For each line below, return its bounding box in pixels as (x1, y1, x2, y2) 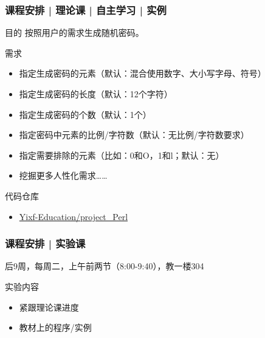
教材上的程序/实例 (19, 321, 92, 334)
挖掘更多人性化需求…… (19, 169, 108, 182)
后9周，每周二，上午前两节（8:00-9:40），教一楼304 (5, 260, 204, 272)
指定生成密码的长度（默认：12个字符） (19, 88, 173, 100)
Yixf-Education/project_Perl (19, 210, 128, 222)
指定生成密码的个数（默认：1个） (19, 108, 151, 120)
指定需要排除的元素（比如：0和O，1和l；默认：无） (19, 148, 224, 161)
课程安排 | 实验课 (5, 236, 86, 251)
